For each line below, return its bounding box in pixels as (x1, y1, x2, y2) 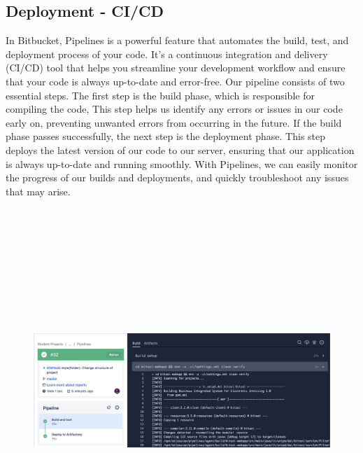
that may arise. (6, 183, 71, 198)
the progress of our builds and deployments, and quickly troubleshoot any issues (6, 170, 349, 185)
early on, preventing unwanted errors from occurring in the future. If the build (6, 115, 342, 130)
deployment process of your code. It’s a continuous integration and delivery (6, 46, 328, 61)
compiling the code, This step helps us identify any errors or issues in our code (6, 102, 343, 116)
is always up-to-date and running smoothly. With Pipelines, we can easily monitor (6, 156, 358, 171)
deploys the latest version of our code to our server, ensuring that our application (6, 142, 355, 157)
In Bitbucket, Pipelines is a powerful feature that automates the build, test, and (6, 33, 349, 48)
